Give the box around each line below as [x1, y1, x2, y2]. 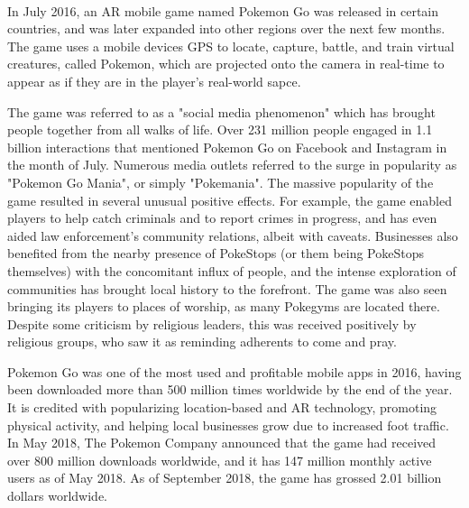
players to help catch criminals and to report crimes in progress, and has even [7, 208, 437, 227]
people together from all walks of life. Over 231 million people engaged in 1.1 [7, 120, 433, 139]
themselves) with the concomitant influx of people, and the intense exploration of [7, 261, 456, 280]
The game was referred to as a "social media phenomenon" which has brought [7, 102, 436, 121]
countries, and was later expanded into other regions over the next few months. [7, 19, 446, 38]
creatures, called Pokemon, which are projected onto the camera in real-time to [7, 54, 445, 73]
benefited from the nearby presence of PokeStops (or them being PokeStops [7, 244, 424, 263]
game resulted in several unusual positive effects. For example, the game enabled [7, 190, 452, 209]
